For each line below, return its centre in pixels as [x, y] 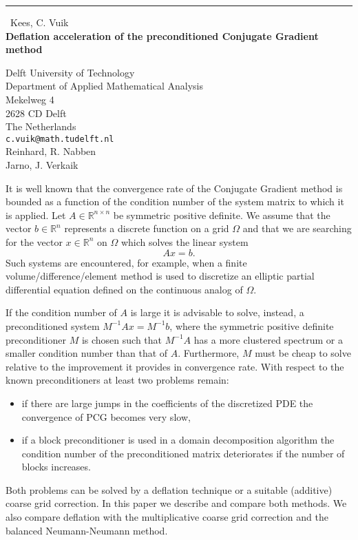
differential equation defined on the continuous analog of [124, 289]
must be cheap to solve [303, 353]
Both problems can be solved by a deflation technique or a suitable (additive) [169, 489]
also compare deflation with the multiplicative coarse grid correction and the [167, 517]
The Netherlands [41, 126]
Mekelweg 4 [30, 99]
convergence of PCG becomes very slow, [106, 416]
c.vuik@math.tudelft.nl [60, 139]
